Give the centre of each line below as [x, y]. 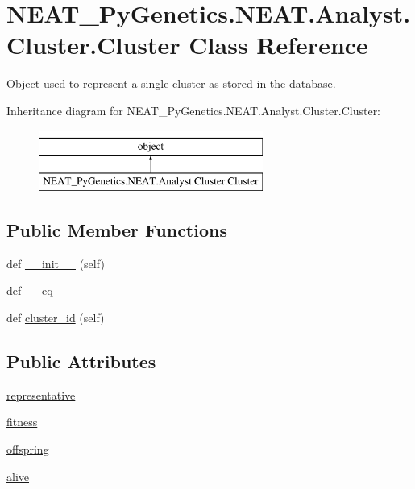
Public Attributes [81, 361]
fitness [22, 422]
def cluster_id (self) [56, 318]
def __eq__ [38, 290]
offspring [28, 449]
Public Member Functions [117, 230]
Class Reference [278, 45]
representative [41, 394]
